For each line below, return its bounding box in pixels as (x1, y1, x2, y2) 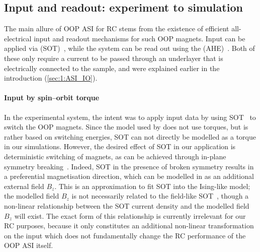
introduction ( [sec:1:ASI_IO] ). (4, 73, 98, 83)
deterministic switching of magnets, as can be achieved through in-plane (4, 151, 226, 161)
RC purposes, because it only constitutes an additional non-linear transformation (4, 220, 254, 231)
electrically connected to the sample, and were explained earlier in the (4, 62, 220, 73)
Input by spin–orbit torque (4, 92, 100, 103)
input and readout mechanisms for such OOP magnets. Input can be (34, 33, 245, 43)
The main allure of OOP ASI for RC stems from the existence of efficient (4, 23, 229, 34)
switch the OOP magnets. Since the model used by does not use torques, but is (4, 121, 248, 132)
